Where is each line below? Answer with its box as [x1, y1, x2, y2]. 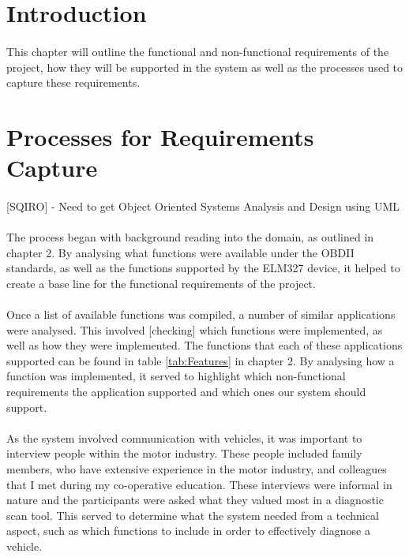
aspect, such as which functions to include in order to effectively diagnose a [6, 522, 370, 539]
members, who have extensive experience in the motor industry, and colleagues [6, 461, 387, 477]
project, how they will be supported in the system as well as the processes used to [6, 58, 403, 75]
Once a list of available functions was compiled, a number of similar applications [6, 306, 396, 323]
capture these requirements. [6, 74, 141, 91]
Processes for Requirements [6, 120, 314, 152]
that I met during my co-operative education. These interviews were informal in [6, 476, 392, 492]
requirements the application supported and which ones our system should [6, 383, 366, 400]
